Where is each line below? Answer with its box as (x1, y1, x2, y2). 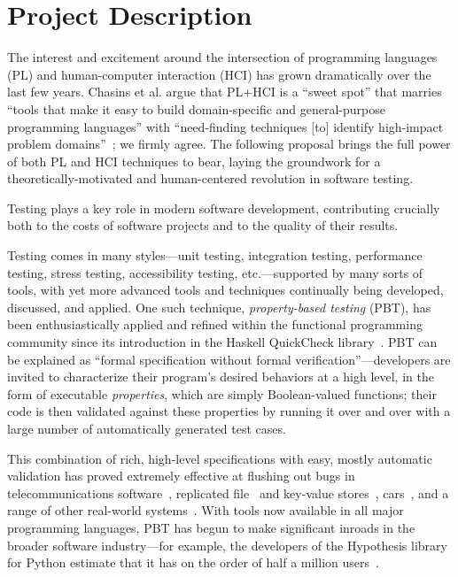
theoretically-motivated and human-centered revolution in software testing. (7, 169, 414, 188)
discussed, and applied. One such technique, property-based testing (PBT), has (7, 297, 431, 316)
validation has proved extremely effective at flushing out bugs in (7, 466, 355, 485)
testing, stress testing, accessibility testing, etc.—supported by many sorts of (7, 263, 423, 281)
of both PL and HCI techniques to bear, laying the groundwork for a (7, 151, 381, 170)
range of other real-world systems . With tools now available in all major (7, 501, 404, 519)
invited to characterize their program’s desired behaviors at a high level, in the (7, 367, 434, 386)
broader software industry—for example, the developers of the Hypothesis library (7, 535, 447, 554)
